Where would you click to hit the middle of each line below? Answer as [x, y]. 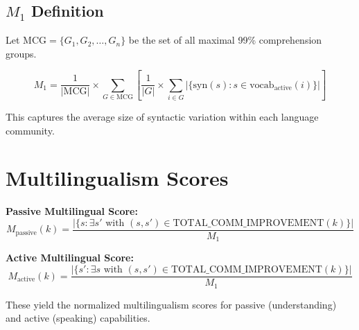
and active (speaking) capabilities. [78, 318]
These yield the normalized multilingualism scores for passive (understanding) [171, 304]
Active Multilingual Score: [70, 258]
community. [30, 130]
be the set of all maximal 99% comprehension [225, 40]
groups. [21, 53]
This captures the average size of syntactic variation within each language [162, 117]
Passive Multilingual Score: [72, 211]
